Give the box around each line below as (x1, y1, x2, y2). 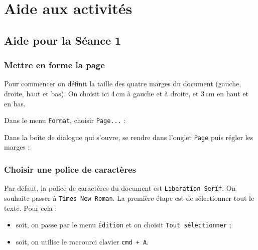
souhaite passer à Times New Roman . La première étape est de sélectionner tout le (4, 192, 254, 203)
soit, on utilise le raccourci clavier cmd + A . (16, 236, 149, 246)
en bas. (4, 98, 26, 108)
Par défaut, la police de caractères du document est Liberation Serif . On (4, 183, 236, 193)
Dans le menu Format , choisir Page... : (4, 115, 126, 126)
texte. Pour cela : (4, 202, 57, 213)
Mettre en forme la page (4, 59, 105, 71)
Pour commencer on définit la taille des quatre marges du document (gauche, (4, 78, 241, 89)
